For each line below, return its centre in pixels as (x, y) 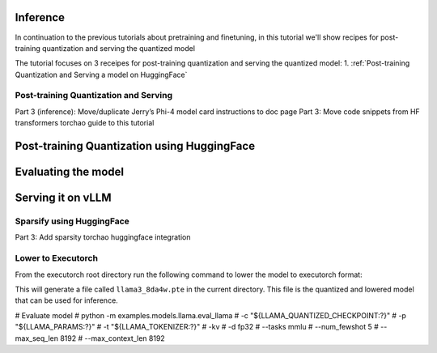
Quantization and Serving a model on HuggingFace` (101, 74)
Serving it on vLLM (63, 198)
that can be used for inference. (67, 300)
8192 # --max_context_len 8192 (112, 338)
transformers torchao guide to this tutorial (85, 123)
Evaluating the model (70, 172)
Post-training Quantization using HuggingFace (135, 146)
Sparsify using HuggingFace (72, 221)
